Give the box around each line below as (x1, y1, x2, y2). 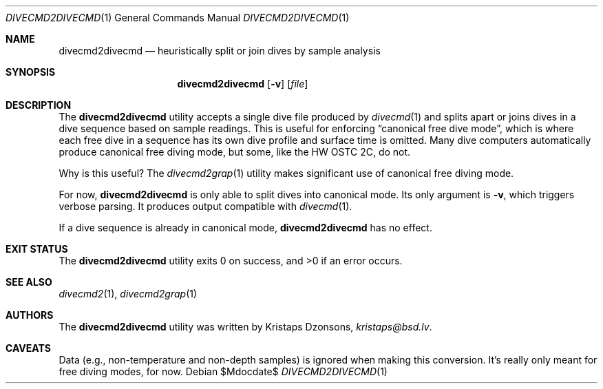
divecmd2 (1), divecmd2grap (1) (59, 288, 198, 299)
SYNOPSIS (6, 66, 56, 78)
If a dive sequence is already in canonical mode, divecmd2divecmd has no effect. (59, 222, 432, 233)
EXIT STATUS (6, 243, 68, 255)
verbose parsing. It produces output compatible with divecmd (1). (59, 200, 352, 212)
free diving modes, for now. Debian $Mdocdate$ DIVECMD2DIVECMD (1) (59, 366, 388, 377)
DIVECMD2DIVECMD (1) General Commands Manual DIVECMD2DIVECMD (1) (6, 12, 350, 23)
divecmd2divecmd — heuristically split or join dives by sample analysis (59, 45, 381, 56)
